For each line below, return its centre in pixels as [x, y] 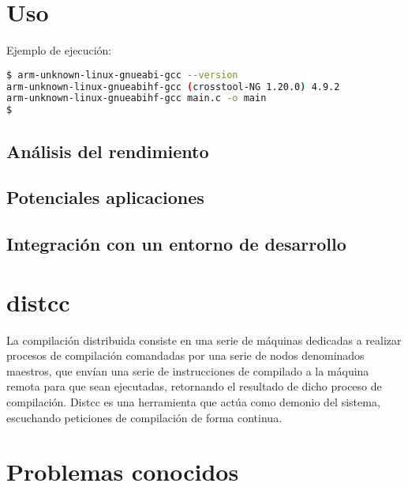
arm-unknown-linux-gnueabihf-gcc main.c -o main [137, 98]
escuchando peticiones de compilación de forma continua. [144, 417]
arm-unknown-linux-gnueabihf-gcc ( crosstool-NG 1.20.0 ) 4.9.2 [173, 87]
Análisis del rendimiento [108, 151]
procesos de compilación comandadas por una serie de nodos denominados [185, 355]
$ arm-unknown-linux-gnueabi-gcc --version [122, 75]
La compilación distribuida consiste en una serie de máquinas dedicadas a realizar [204, 340]
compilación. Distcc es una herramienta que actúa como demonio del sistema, [193, 402]
